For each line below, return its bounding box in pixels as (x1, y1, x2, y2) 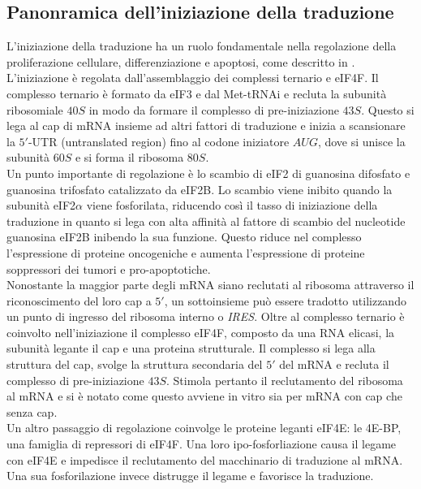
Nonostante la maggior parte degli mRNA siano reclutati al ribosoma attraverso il (6, 276, 415, 293)
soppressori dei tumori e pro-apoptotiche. (6, 260, 211, 277)
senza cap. (6, 403, 58, 420)
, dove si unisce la (317, 132, 406, 149)
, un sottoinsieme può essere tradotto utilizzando (164, 292, 406, 309)
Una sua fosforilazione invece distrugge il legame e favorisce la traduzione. (6, 467, 374, 484)
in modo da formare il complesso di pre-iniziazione (88, 101, 339, 118)
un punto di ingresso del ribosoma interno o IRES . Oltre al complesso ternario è (6, 308, 405, 325)
